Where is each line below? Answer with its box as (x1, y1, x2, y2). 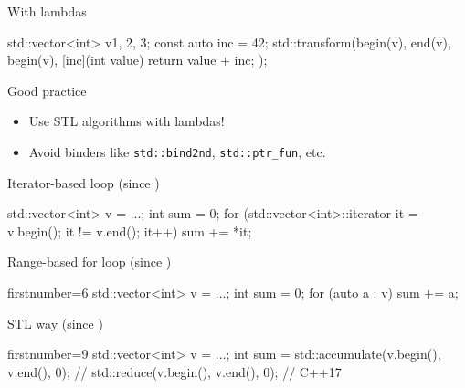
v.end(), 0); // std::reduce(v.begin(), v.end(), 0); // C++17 (7, 362, 342, 381)
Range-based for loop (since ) (7, 252, 172, 271)
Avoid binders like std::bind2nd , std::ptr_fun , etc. (28, 142, 326, 161)
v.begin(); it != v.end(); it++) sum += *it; (7, 221, 252, 240)
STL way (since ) (7, 313, 103, 332)
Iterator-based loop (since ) (7, 173, 160, 192)
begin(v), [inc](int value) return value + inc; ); (7, 50, 268, 69)
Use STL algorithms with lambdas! (28, 111, 225, 131)
